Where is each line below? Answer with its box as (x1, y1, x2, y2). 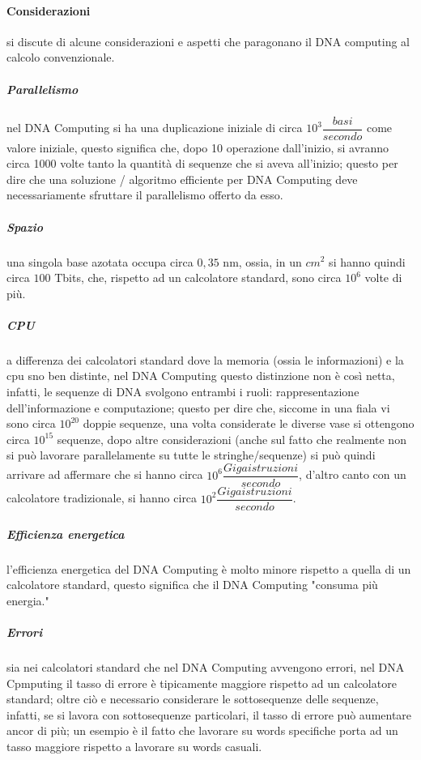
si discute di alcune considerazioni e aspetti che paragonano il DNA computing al (6, 32, 410, 49)
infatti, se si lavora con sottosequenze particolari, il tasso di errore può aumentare (6, 706, 412, 723)
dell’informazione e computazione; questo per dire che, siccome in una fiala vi (6, 399, 390, 416)
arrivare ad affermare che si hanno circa (6, 466, 203, 483)
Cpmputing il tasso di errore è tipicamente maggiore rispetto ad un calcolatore (6, 674, 397, 691)
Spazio (6, 218, 43, 235)
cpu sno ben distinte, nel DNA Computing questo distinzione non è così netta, (6, 367, 395, 384)
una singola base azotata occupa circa (6, 253, 193, 270)
